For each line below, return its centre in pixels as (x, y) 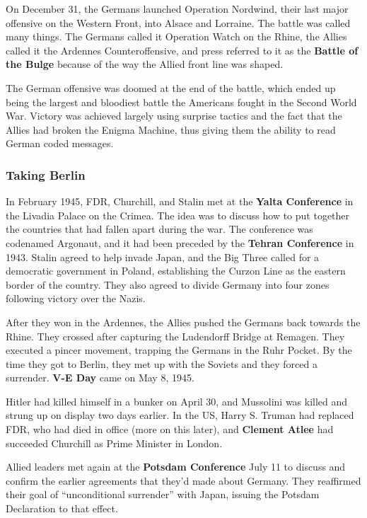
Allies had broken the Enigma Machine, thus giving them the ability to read (171, 129)
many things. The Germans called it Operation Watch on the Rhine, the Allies (176, 36)
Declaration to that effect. (62, 508)
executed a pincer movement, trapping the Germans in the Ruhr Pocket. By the (179, 350)
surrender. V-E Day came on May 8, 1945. (100, 378)
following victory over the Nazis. (76, 298)
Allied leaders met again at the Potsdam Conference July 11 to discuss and (176, 467)
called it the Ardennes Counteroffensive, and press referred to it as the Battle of (182, 50)
